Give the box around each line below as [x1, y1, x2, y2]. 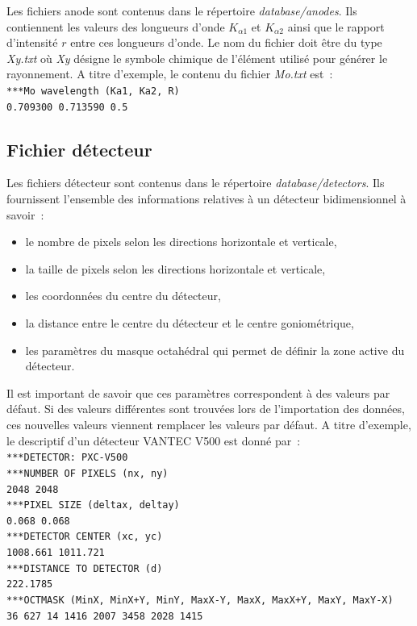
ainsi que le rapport [287, 18, 385, 35]
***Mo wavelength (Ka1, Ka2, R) [6, 85, 180, 97]
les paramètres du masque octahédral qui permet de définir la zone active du [25, 341, 405, 358]
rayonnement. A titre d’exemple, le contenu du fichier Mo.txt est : [6, 65, 333, 82]
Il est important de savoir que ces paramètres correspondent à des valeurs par [6, 384, 390, 401]
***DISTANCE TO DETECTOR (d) [6, 562, 163, 574]
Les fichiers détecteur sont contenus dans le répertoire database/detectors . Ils [6, 174, 385, 191]
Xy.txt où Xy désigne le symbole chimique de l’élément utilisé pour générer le [6, 49, 388, 66]
